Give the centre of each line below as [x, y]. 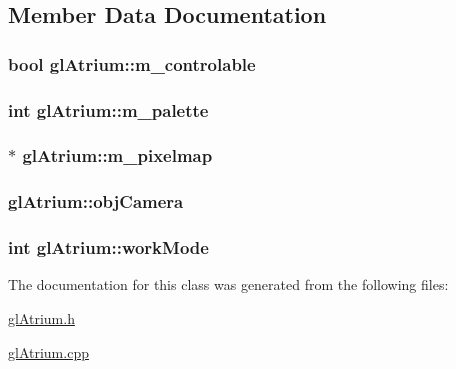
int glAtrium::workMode [108, 247]
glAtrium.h [41, 317]
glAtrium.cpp [48, 351]
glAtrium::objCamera [96, 201]
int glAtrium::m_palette [108, 109]
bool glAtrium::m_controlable [132, 63]
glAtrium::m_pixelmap [117, 155]
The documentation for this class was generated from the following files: [228, 284]
